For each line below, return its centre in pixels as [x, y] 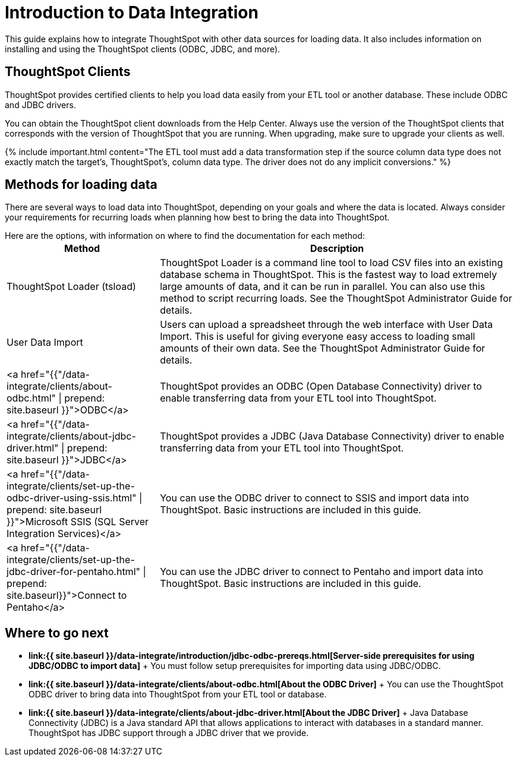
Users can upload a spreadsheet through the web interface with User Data [327, 325]
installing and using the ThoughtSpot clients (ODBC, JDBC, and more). [143, 49]
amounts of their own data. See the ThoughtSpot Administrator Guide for [323, 348]
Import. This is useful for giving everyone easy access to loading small [318, 337]
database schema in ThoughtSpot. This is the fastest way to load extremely [329, 275]
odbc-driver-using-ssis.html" [72, 498]
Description [337, 249]
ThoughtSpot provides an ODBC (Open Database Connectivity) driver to [321, 386]
